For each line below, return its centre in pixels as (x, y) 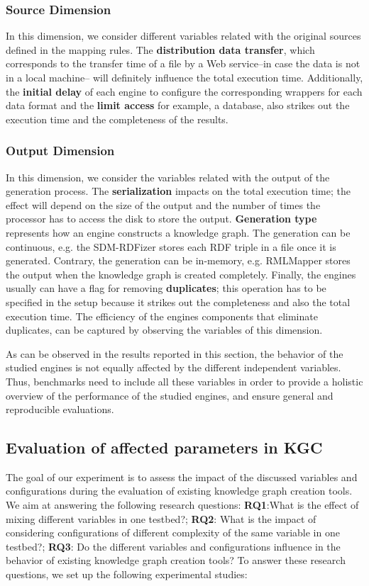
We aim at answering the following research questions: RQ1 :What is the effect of (182, 505)
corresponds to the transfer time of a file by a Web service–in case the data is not (183, 63)
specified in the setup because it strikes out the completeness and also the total (178, 302)
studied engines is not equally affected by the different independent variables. (174, 367)
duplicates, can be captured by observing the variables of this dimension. (164, 330)
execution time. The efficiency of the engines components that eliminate (162, 316)
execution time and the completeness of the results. (117, 119)
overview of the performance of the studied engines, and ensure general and (170, 395)
